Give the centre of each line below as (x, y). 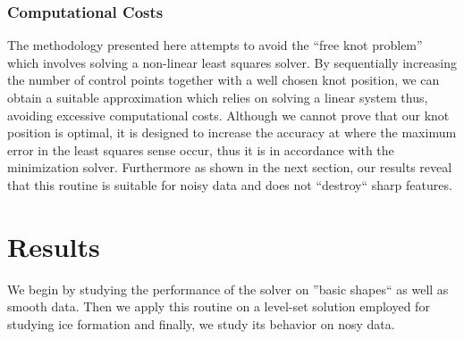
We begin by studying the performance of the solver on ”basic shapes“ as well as (228, 289)
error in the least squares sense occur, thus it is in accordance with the (201, 149)
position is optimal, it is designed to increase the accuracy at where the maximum (232, 132)
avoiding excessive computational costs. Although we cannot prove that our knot (228, 115)
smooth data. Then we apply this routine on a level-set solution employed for (219, 306)
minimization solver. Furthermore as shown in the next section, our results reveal (230, 167)
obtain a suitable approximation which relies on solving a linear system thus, (218, 97)
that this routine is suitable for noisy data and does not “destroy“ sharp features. (230, 184)
